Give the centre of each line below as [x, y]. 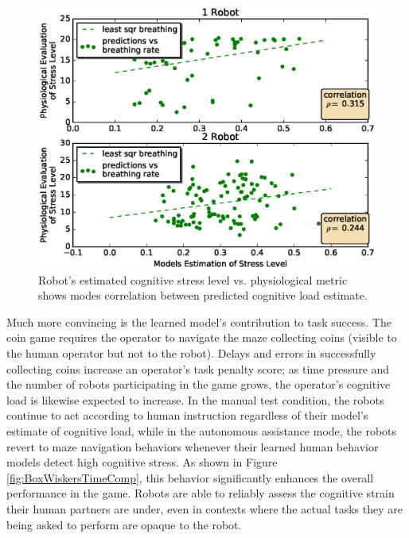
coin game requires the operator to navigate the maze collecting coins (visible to [202, 337]
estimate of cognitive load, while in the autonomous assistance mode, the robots [202, 430]
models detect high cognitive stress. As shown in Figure [142, 462]
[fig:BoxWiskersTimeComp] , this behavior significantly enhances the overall [190, 477]
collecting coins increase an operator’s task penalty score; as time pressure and [198, 368]
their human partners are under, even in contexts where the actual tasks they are [204, 508]
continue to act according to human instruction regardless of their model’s [187, 415]
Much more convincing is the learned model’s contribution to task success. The [199, 321]
